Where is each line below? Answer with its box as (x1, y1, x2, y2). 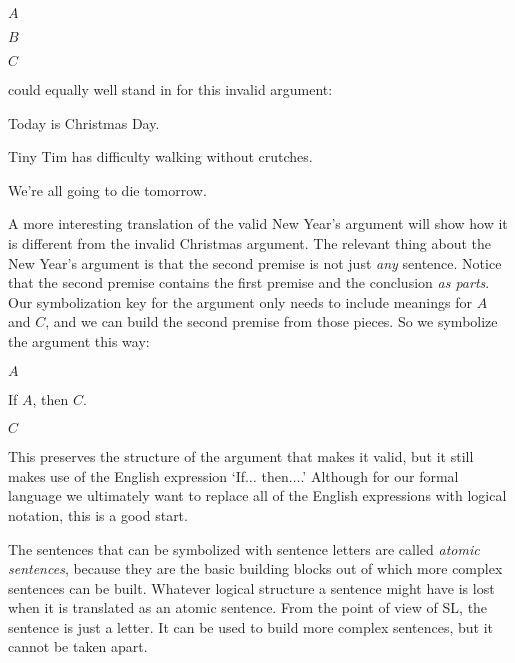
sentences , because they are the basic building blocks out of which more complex (8, 558, 503, 579)
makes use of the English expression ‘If (8, 465, 246, 486)
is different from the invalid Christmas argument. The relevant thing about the (8, 232, 492, 253)
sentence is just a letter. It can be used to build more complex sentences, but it (8, 616, 494, 637)
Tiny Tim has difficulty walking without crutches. (8, 146, 313, 167)
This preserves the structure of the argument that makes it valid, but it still (8, 446, 474, 467)
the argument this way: (8, 330, 150, 351)
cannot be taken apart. (8, 636, 148, 657)
